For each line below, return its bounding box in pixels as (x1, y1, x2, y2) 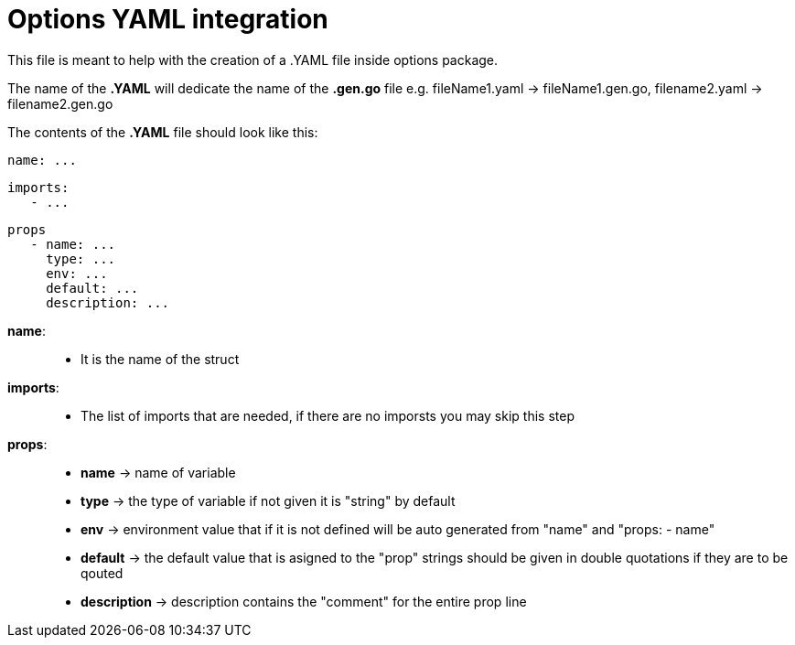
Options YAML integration (7, 4, 328, 35)
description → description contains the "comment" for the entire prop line (81, 593, 527, 609)
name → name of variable (81, 464, 236, 480)
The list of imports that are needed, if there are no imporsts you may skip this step (81, 407, 575, 424)
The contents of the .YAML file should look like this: (7, 124, 318, 140)
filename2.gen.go (7, 95, 113, 112)
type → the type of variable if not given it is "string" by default (81, 492, 456, 509)
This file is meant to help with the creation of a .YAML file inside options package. (7, 51, 499, 68)
